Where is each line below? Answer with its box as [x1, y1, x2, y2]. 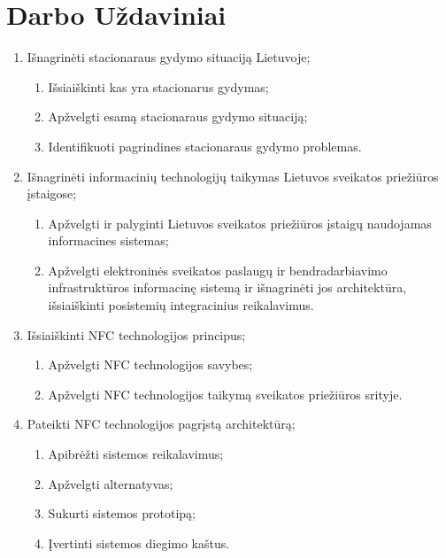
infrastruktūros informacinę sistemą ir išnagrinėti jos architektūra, [48, 278, 407, 297]
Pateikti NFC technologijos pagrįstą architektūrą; [27, 415, 296, 433]
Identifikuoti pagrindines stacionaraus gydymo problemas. [48, 136, 362, 155]
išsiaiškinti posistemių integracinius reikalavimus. [48, 296, 314, 314]
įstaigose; [27, 184, 77, 203]
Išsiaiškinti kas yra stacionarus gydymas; [48, 77, 269, 96]
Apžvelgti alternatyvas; [48, 474, 173, 492]
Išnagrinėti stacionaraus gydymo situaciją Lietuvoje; [27, 48, 311, 66]
